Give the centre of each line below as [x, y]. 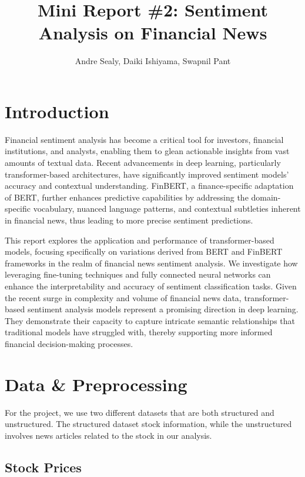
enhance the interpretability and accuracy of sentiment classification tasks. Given [151, 286]
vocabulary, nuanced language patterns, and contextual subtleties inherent [167, 209]
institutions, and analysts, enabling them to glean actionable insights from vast [147, 151]
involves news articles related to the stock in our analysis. [108, 435]
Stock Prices [43, 467]
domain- [266, 197]
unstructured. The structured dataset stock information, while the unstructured [148, 424]
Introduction [57, 111]
